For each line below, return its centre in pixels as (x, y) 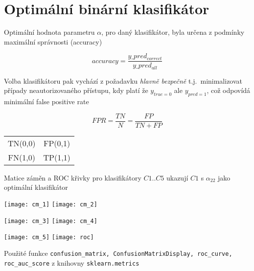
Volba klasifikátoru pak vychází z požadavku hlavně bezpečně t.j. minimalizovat (123, 80)
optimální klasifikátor (36, 187)
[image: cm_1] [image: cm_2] (51, 205)
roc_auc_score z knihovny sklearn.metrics (72, 262)
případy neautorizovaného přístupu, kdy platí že (76, 90)
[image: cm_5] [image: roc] (49, 237)
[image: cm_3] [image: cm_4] (51, 221)
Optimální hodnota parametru (49, 32)
